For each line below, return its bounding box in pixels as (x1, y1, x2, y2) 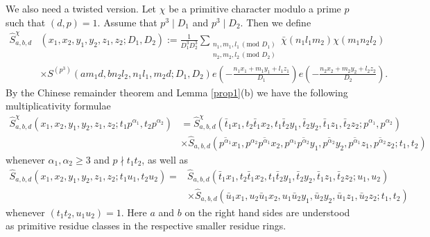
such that (6, 15, 46, 29)
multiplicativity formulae (6, 98, 111, 113)
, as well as (141, 152, 188, 166)
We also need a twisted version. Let (6, 1, 157, 15)
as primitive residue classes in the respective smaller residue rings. (6, 218, 286, 233)
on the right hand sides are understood (184, 204, 350, 219)
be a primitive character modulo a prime (169, 1, 341, 15)
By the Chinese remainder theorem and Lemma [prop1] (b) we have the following (6, 85, 348, 99)
